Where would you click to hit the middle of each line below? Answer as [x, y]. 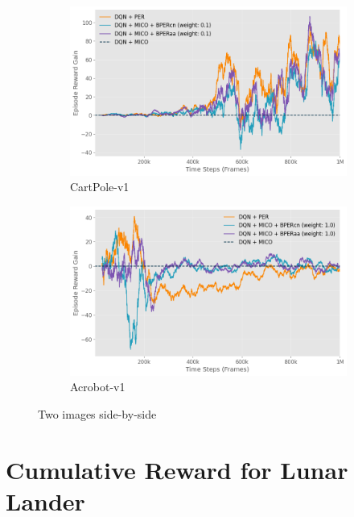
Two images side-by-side [97, 413]
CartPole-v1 [100, 187]
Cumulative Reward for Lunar [177, 469]
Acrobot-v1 [98, 387]
